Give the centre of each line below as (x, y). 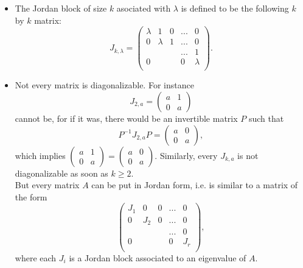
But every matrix (47, 185)
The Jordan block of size (61, 8)
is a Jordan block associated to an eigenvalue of (158, 257)
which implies (40, 155)
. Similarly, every (186, 155)
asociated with (144, 8)
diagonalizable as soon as (61, 173)
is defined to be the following (235, 8)
